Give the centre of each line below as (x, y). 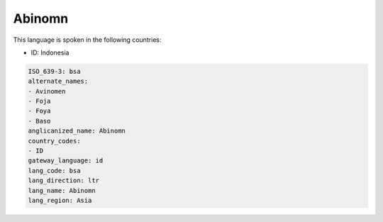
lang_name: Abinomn (62, 190)
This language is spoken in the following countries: (87, 40)
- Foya (39, 111)
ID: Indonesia (50, 52)
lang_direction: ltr (63, 181)
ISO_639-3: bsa (54, 71)
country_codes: (54, 141)
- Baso (39, 121)
